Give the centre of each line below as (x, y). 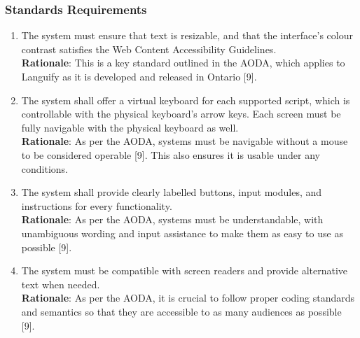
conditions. (45, 168)
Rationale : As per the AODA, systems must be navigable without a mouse (185, 141)
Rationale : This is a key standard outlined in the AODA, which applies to (183, 63)
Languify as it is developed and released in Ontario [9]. (139, 76)
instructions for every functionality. (97, 205)
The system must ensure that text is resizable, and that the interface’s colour (187, 35)
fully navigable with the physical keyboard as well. (130, 127)
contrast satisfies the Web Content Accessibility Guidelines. (149, 49)
